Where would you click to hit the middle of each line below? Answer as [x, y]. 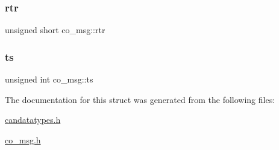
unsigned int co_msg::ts [49, 79]
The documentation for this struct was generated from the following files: [140, 99]
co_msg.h [23, 139]
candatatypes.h [33, 120]
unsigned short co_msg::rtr [55, 30]
